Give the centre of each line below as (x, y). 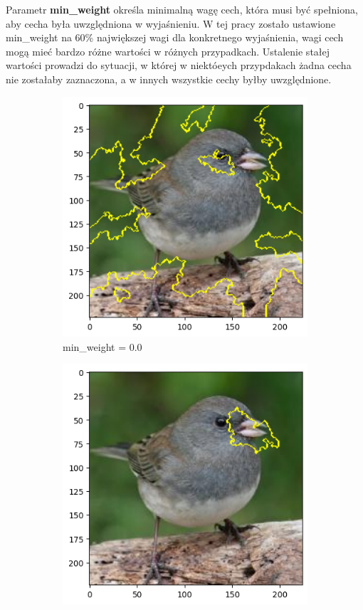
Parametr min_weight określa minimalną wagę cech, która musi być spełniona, (182, 9)
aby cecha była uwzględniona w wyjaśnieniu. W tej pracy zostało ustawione (171, 23)
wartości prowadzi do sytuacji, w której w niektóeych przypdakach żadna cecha (179, 65)
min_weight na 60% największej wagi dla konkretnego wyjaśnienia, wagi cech (175, 37)
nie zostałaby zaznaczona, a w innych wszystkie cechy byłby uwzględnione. (169, 79)
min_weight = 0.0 (102, 346)
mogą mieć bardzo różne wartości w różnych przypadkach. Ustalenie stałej (168, 51)
